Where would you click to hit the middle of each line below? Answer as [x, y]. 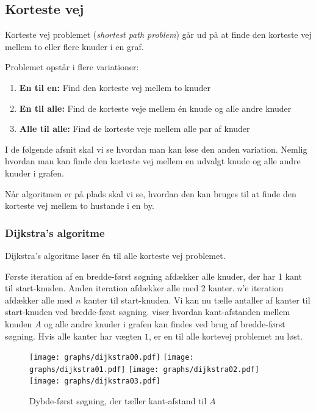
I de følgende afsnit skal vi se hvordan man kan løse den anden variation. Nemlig [156, 149]
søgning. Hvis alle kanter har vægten [74, 336]
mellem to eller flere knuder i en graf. [74, 46]
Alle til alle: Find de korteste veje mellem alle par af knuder [135, 129]
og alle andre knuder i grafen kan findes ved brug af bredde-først [165, 323]
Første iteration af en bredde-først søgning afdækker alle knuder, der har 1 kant [153, 276]
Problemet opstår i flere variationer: [72, 67]
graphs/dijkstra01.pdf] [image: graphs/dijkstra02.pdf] [144, 369]
